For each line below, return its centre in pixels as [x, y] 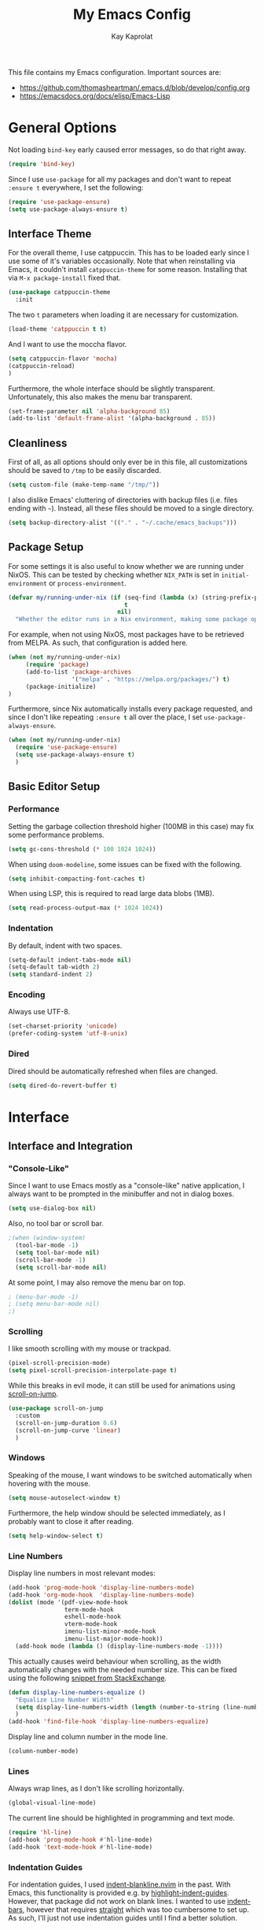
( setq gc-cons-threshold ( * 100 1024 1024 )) [82, 849]
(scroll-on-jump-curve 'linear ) [68, 1430]
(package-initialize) [61, 686]
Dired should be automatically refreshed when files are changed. [113, 1071]
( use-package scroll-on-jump [56, 1408]
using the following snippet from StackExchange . [88, 1678]
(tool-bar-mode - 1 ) [47, 1246]
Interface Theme [50, 234]
